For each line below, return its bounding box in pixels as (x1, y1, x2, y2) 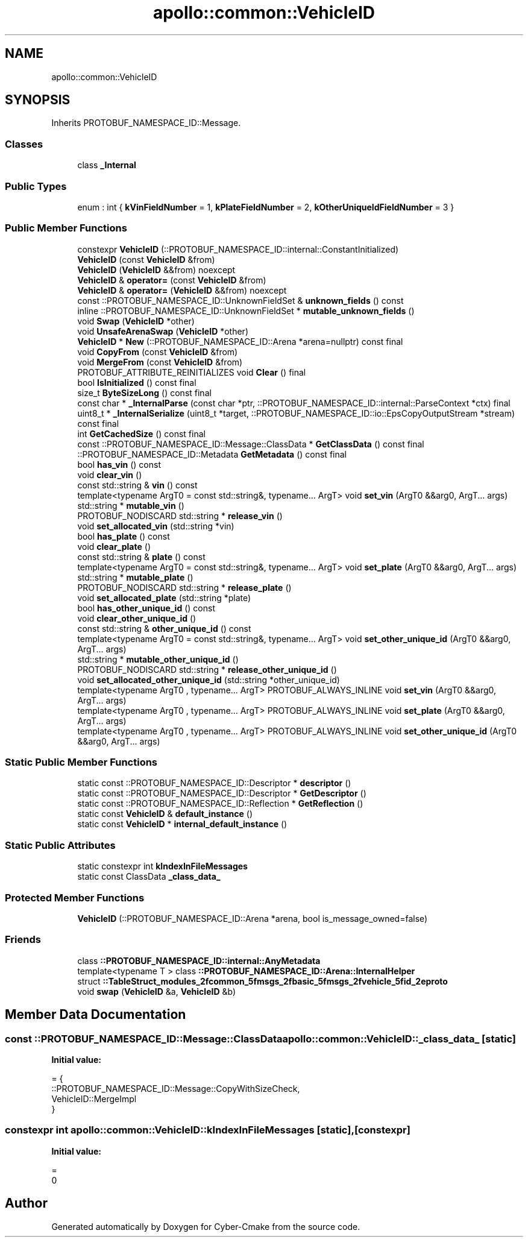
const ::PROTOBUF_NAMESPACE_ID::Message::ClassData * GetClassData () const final (77, 438, 424, 449)
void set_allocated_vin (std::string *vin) (77, 520, 234, 531)
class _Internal (77, 160, 136, 171)
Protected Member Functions (5, 891, 145, 904)
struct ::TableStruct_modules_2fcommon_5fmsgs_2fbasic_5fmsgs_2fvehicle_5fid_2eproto (77, 976, 448, 986)
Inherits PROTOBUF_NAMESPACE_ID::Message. (51, 118, 241, 128)
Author (5, 1196, 48, 1211)
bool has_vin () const (77, 459, 161, 470)
